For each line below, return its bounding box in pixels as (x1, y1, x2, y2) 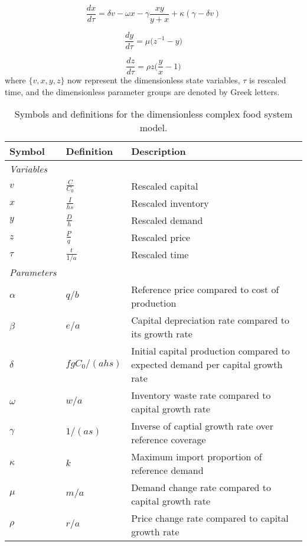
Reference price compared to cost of (131, 282, 279, 296)
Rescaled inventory (131, 196, 209, 210)
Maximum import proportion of (131, 449, 262, 463)
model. (139, 121, 168, 135)
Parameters (9, 265, 57, 279)
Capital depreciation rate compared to (131, 313, 289, 327)
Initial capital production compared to (131, 343, 290, 357)
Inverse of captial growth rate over (131, 418, 273, 433)
